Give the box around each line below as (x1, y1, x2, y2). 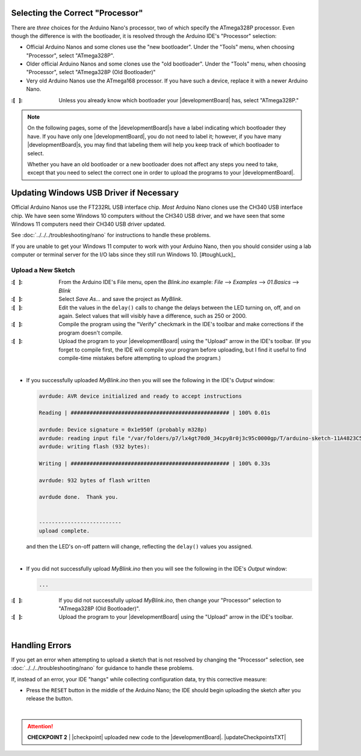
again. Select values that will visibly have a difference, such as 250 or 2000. (58, 312, 247, 319)
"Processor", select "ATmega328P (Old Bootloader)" (26, 69, 156, 76)
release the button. (26, 695, 73, 702)
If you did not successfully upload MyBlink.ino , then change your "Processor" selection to (58, 596, 282, 604)
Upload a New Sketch (11, 266, 75, 274)
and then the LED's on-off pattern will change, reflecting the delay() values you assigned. (26, 542, 253, 550)
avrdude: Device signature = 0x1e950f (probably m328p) (39, 426, 208, 433)
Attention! (27, 723, 54, 730)
